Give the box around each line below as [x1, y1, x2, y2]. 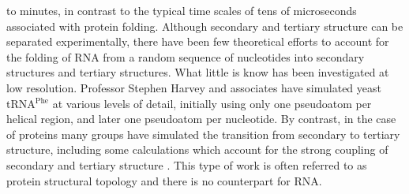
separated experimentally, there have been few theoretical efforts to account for [6, 33, 389, 50]
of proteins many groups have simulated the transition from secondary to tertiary [6, 125, 400, 142]
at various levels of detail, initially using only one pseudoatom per [52, 95, 372, 111]
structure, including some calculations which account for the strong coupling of [6, 141, 388, 158]
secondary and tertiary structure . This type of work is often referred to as [6, 156, 367, 173]
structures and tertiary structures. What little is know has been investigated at [6, 64, 389, 80]
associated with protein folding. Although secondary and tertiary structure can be [6, 17, 403, 34]
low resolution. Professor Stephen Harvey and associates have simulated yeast [6, 79, 381, 95]
